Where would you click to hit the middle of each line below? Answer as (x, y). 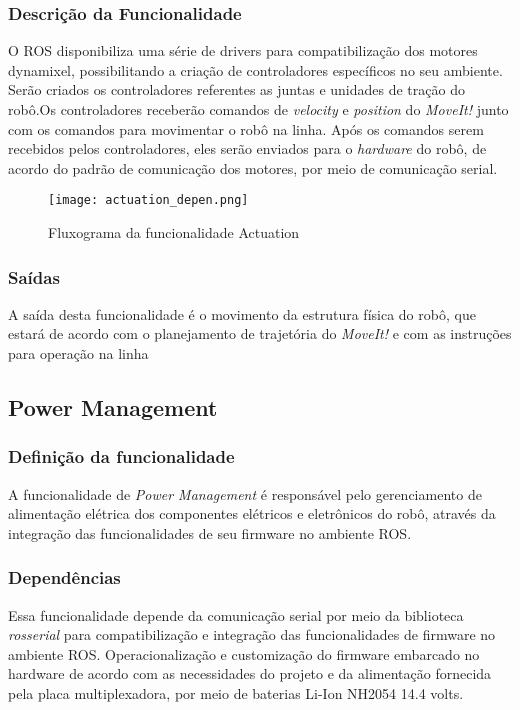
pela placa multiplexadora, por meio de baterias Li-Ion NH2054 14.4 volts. (236, 693)
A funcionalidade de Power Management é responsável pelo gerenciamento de (245, 493)
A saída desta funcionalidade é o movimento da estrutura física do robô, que (242, 313)
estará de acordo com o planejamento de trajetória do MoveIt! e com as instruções (260, 333)
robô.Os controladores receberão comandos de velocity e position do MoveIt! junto (258, 109)
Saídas (34, 276)
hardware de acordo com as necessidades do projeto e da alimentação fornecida (250, 673)
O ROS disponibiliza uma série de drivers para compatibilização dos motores (243, 50)
